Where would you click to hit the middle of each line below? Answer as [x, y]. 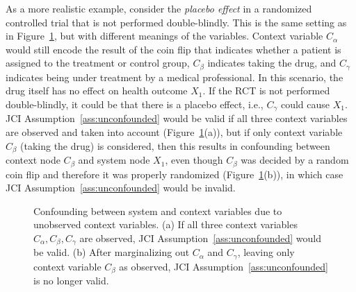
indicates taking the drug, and [272, 63]
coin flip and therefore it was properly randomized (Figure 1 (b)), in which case [175, 174]
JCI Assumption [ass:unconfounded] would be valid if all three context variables [177, 118]
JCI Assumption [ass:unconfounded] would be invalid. [121, 188]
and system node [114, 160]
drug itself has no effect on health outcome [97, 91]
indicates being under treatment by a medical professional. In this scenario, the [175, 77]
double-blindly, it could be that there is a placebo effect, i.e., [135, 104]
